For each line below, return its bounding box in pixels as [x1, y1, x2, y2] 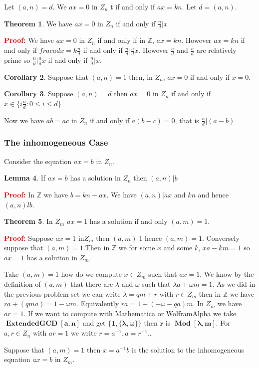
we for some [118, 242, 155, 253]
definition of [4, 279, 41, 289]
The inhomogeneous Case [4, 136, 108, 149]
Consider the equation [4, 156, 72, 166]
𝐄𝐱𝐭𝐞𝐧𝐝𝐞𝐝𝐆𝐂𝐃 [5, 320, 58, 328]
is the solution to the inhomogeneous [131, 344, 244, 355]
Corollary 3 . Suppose [4, 88, 73, 99]
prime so [4, 54, 30, 65]
